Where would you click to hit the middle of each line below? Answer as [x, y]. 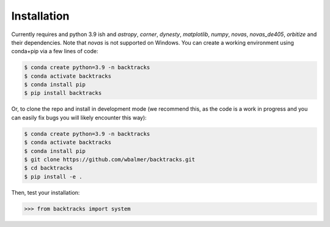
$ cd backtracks [49, 168]
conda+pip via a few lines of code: [55, 51]
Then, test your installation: [46, 192]
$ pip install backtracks [63, 93]
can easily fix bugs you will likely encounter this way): [79, 117]
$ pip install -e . [53, 177]
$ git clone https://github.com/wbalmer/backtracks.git [110, 160]
